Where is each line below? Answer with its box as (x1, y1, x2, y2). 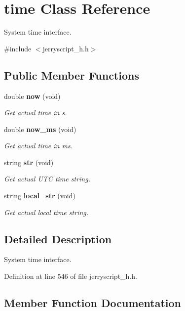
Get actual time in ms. (4, 140, 73, 151)
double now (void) (4, 90, 61, 101)
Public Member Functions (4, 67, 139, 83)
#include (4, 43, 32, 53)
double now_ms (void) (4, 124, 76, 134)
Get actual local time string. (4, 207, 88, 217)
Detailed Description (4, 231, 112, 246)
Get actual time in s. (4, 107, 67, 118)
